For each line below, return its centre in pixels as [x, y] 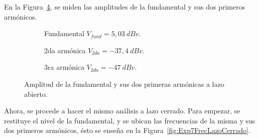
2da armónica [65, 50]
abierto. [36, 94]
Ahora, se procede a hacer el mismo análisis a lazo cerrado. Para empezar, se [122, 111]
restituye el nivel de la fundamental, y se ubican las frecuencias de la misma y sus [130, 120]
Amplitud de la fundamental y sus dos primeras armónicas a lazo [124, 84]
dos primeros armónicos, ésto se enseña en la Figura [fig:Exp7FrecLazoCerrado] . [127, 130]
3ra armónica [64, 67]
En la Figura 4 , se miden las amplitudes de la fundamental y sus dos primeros [125, 7]
